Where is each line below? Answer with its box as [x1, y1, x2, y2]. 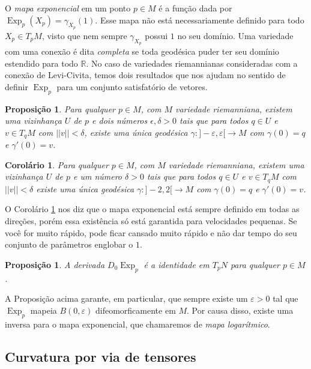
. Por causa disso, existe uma [187, 303, 294, 316]
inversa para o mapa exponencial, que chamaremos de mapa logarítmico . [5, 317, 270, 330]
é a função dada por [159, 2, 232, 14]
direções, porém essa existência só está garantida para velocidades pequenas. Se [5, 215, 297, 227]
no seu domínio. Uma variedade [177, 29, 294, 41]
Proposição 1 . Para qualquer [5, 102, 115, 115]
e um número [73, 170, 122, 183]
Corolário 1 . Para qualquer [5, 158, 109, 171]
